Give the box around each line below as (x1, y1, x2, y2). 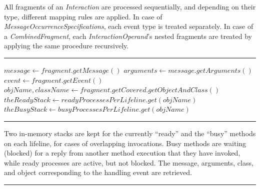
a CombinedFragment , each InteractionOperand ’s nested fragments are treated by (4, 30, 252, 41)
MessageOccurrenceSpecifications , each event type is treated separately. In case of (4, 21, 253, 31)
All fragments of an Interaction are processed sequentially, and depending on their (4, 1, 256, 11)
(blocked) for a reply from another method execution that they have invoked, (4, 148, 240, 158)
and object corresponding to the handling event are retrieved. (4, 167, 192, 178)
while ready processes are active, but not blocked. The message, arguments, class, (4, 157, 253, 168)
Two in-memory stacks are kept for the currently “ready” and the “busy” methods (4, 128, 256, 138)
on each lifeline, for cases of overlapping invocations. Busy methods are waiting (4, 138, 246, 148)
